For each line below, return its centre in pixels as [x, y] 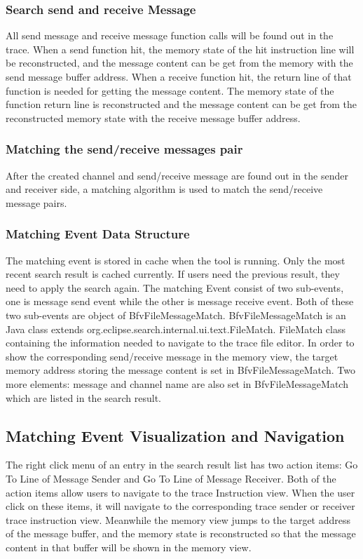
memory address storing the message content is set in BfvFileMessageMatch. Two [180, 370]
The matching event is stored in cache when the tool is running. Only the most [176, 260]
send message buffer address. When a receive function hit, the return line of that [179, 76]
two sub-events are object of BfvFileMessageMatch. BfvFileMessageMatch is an [176, 315]
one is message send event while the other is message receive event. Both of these [180, 301]
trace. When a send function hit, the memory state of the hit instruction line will [180, 49]
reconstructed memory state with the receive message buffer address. [153, 117]
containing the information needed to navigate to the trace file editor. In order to [180, 343]
